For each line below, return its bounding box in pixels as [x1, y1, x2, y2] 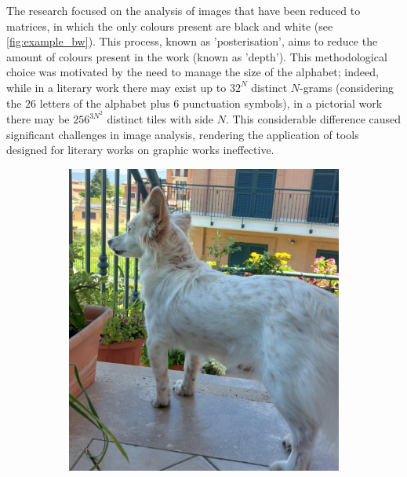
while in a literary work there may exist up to [6, 79, 227, 95]
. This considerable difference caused [225, 111, 402, 127]
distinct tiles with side [107, 111, 214, 127]
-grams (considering [300, 79, 394, 95]
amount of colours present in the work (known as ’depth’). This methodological [6, 48, 387, 64]
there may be [6, 111, 70, 127]
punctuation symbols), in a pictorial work [182, 94, 383, 111]
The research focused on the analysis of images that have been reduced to [6, 2, 361, 18]
